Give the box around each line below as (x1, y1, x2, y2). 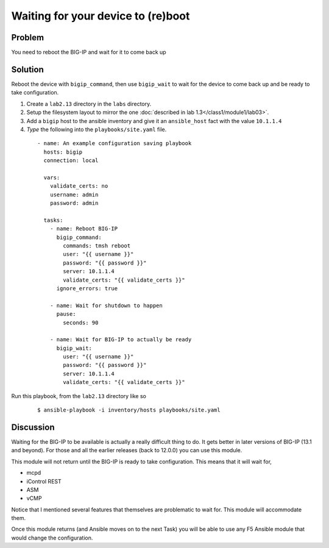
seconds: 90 (63, 319, 99, 326)
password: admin (49, 200, 99, 207)
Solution (11, 64, 44, 74)
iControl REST (26, 477, 62, 485)
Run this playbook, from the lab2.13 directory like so (11, 392, 146, 399)
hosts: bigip (43, 148, 83, 155)
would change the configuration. (11, 534, 93, 541)
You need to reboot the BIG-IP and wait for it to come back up (11, 49, 167, 56)
